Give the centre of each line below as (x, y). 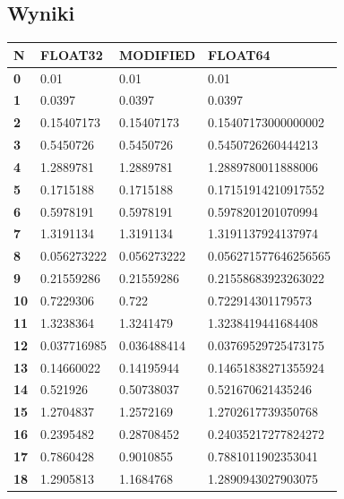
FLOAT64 (239, 54)
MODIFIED (158, 54)
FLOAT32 (72, 54)
